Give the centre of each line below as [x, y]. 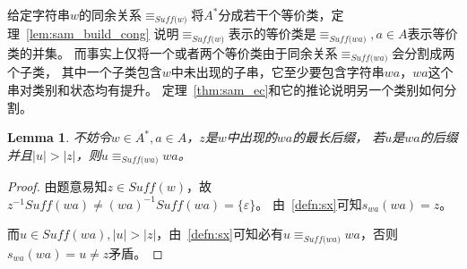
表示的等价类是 [272, 34]
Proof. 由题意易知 [57, 186]
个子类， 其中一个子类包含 [85, 72]
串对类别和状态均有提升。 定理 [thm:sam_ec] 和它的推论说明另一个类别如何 [226, 89]
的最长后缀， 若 [339, 137]
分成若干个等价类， [275, 14]
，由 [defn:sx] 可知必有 [220, 234]
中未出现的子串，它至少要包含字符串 [277, 72]
